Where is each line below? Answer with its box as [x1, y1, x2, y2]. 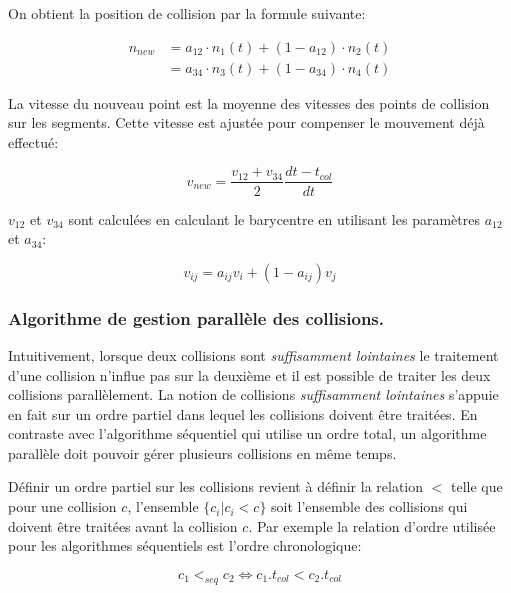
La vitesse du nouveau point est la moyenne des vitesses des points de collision [8, 92, 490, 113]
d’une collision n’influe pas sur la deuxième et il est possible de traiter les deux [8, 364, 491, 385]
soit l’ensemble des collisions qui [271, 496, 468, 517]
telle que [451, 476, 503, 497]
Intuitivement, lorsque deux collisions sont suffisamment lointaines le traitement [8, 344, 499, 365]
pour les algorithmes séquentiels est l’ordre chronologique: [8, 535, 362, 556]
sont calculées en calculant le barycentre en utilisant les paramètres [68, 208, 480, 229]
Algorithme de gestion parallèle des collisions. [8, 305, 385, 330]
